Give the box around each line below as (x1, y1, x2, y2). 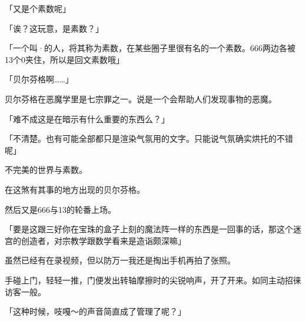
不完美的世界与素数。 (5, 163, 87, 176)
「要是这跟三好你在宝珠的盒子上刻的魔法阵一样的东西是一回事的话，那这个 (5, 223, 293, 235)
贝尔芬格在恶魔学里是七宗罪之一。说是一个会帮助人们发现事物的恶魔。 (5, 92, 277, 105)
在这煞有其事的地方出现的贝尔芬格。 (5, 183, 145, 195)
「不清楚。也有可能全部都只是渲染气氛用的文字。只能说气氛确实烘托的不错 (5, 132, 293, 145)
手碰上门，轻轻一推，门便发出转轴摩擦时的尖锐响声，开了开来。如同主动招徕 (5, 273, 301, 286)
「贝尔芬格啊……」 (5, 73, 74, 85)
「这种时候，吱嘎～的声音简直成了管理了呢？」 (5, 305, 186, 317)
